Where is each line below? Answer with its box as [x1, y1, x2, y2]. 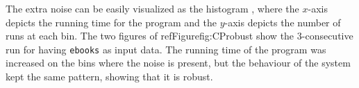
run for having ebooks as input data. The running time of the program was [6, 42, 326, 56]
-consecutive [301, 28, 353, 43]
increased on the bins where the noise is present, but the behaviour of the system [6, 55, 351, 70]
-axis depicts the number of [224, 15, 341, 29]
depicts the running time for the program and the [6, 15, 217, 29]
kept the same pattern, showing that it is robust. [6, 69, 213, 84]
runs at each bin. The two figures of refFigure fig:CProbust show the [6, 28, 294, 43]
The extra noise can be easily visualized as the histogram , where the [6, 1, 299, 15]
